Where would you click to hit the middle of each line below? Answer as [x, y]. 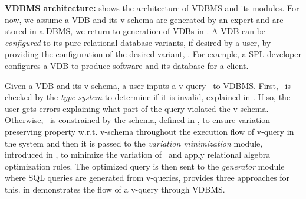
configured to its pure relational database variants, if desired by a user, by [138, 42]
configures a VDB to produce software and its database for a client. [127, 65]
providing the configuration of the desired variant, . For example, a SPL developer [153, 54]
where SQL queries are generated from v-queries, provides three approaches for [147, 178]
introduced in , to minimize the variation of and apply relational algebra [138, 155]
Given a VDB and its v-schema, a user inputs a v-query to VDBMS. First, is [148, 85]
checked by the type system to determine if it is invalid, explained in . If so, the [148, 97]
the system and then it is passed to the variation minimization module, [134, 143]
